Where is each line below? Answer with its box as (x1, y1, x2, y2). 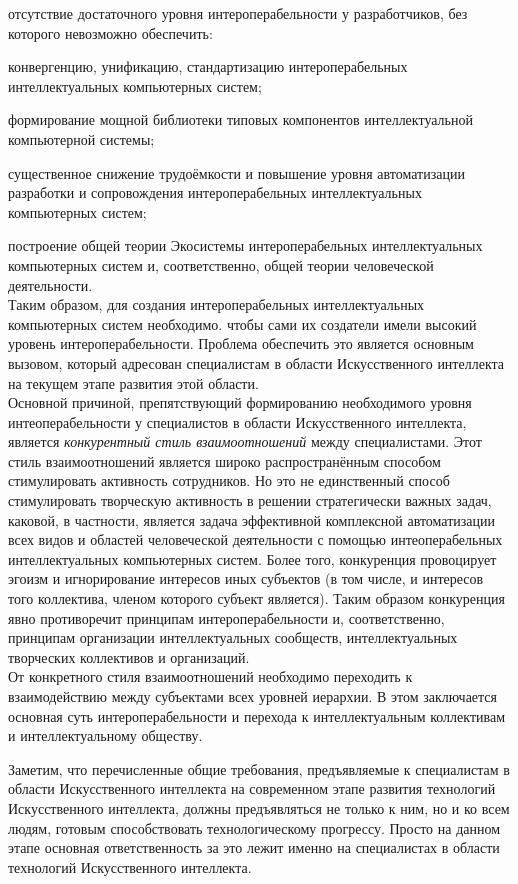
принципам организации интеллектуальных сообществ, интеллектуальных (8, 627, 458, 648)
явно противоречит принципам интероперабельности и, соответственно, (8, 607, 445, 628)
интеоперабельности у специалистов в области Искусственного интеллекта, (8, 411, 467, 432)
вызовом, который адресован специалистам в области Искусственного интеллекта (8, 352, 505, 373)
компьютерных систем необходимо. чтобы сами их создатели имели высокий (8, 313, 477, 334)
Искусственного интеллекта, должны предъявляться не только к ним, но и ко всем (8, 797, 510, 818)
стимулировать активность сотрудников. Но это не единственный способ (8, 470, 450, 491)
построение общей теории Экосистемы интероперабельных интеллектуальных (8, 235, 483, 256)
